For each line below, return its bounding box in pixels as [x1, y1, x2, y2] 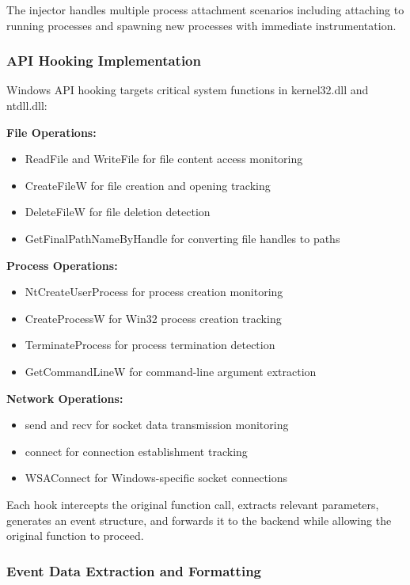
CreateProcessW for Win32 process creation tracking [25, 310, 282, 326]
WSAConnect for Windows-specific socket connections [25, 469, 288, 486]
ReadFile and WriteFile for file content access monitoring [25, 150, 303, 167]
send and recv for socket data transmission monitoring [25, 416, 289, 433]
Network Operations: [6, 389, 123, 406]
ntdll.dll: [6, 97, 47, 113]
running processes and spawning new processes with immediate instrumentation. [6, 17, 397, 33]
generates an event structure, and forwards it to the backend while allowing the [6, 511, 392, 528]
